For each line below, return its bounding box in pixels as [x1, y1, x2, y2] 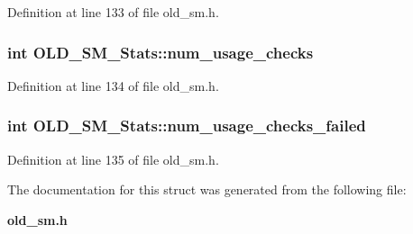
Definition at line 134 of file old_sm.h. [7, 76, 219, 94]
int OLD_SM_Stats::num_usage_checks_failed [7, 114, 366, 137]
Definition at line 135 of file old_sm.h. [7, 149, 219, 168]
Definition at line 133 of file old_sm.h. [7, 3, 219, 21]
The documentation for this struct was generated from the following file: [7, 180, 407, 199]
